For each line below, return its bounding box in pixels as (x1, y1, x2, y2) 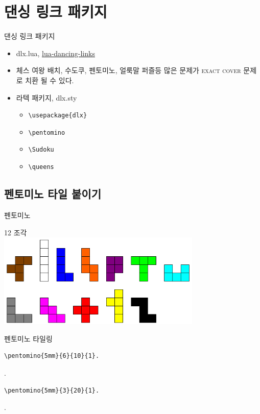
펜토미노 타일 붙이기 (4, 186, 101, 202)
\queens (28, 163, 54, 171)
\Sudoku (28, 146, 54, 154)
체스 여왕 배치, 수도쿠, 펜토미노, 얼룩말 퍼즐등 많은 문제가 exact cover (16, 65, 241, 76)
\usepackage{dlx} (28, 112, 87, 119)
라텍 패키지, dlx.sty (16, 92, 77, 103)
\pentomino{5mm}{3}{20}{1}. (4, 386, 100, 394)
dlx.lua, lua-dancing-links (16, 47, 95, 58)
